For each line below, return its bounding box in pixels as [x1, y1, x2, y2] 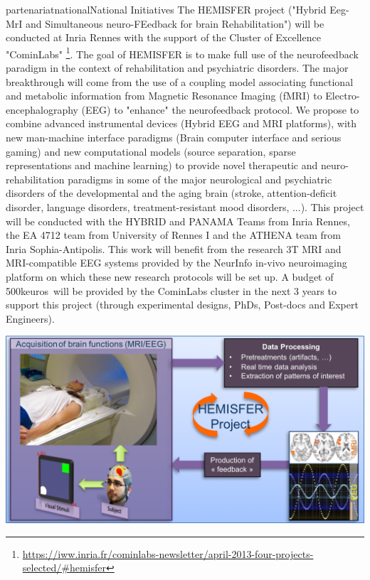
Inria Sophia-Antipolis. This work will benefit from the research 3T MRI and [6, 241, 342, 256]
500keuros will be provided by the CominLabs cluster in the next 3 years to [6, 283, 337, 298]
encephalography [6, 102, 78, 117]
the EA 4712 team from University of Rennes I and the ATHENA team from [6, 227, 341, 242]
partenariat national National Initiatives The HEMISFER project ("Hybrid [6, 2, 327, 16]
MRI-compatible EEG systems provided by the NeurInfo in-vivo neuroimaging [6, 255, 347, 270]
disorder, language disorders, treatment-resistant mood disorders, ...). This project [6, 199, 364, 214]
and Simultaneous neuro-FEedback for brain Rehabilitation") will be [26, 16, 324, 31]
